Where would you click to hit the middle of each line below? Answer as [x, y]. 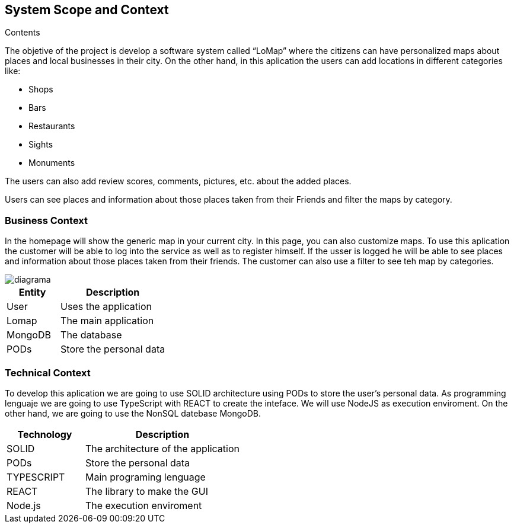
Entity [32, 292]
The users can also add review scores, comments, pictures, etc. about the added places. [178, 181]
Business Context [47, 220]
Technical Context [48, 372]
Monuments [52, 163]
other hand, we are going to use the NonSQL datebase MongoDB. [133, 413]
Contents [23, 33]
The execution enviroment [143, 505]
